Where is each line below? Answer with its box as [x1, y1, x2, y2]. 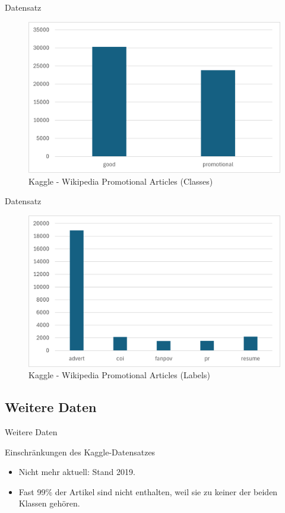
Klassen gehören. [18, 497, 80, 509]
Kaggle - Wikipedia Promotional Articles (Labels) [28, 369, 210, 381]
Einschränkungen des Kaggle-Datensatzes [5, 445, 156, 458]
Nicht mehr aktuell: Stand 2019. [18, 465, 135, 478]
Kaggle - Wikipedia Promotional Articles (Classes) [28, 175, 213, 187]
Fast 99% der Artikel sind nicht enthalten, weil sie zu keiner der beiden [18, 485, 278, 498]
